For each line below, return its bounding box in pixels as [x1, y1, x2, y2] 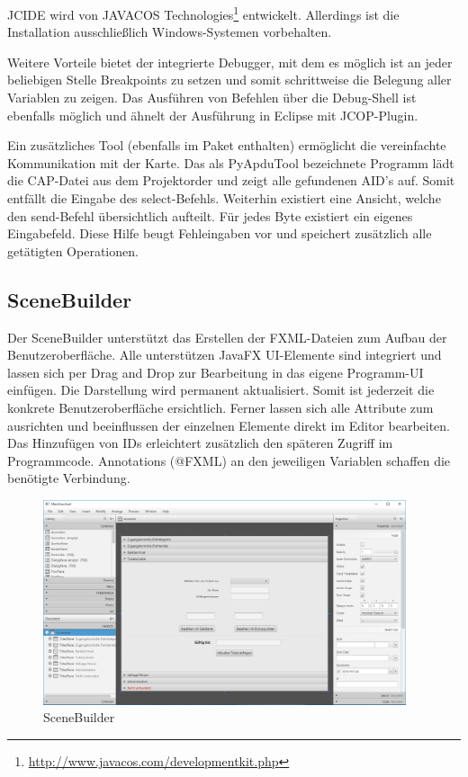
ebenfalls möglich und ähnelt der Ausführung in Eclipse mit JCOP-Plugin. [7, 105, 418, 124]
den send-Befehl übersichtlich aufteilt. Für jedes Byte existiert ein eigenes [7, 206, 413, 225]
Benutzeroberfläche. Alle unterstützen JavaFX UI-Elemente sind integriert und [7, 345, 442, 364]
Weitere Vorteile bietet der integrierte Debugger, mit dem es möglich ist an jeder [7, 52, 453, 71]
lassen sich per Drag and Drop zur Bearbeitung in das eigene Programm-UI [7, 362, 424, 381]
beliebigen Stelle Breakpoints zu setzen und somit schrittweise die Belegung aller [7, 70, 452, 89]
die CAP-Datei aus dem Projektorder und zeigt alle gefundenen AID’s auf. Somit [7, 171, 455, 190]
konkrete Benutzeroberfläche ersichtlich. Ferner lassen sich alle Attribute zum [7, 397, 434, 416]
